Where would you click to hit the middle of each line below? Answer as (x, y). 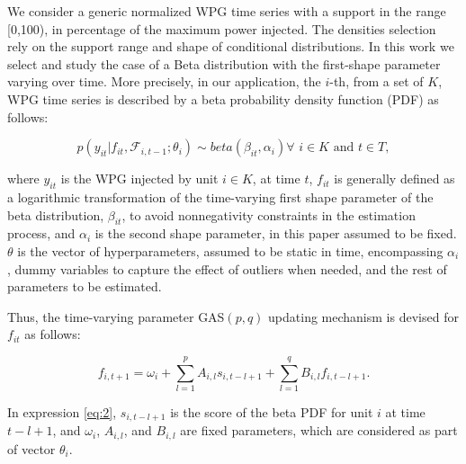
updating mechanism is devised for (363, 316)
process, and (41, 233)
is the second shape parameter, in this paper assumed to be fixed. (276, 233)
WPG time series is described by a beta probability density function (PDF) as (223, 98)
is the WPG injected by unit (139, 178)
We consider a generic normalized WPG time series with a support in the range (227, 11)
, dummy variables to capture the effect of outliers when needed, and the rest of (227, 268)
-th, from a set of (376, 81)
